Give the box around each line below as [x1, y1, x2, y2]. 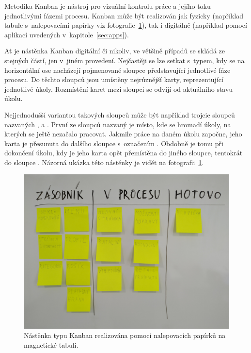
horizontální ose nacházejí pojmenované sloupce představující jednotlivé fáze [4, 65, 231, 75]
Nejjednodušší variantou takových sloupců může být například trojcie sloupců [4, 109, 235, 119]
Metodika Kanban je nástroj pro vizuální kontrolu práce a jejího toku [4, 1, 211, 11]
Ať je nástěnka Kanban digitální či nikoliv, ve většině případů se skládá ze [4, 46, 225, 56]
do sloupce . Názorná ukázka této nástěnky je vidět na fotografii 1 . [4, 157, 204, 167]
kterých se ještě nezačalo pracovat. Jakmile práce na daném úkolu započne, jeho [4, 129, 242, 139]
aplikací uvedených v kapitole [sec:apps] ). [4, 29, 129, 39]
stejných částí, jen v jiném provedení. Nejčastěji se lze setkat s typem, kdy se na [4, 55, 245, 65]
